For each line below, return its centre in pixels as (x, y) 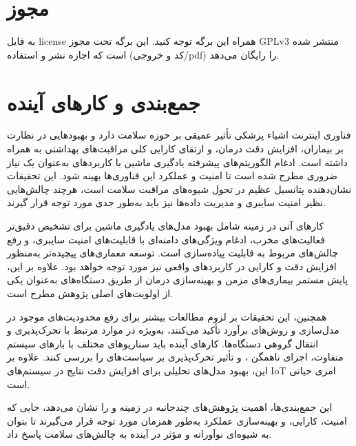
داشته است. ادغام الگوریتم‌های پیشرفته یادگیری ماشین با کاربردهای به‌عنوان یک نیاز (177, 162)
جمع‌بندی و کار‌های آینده (104, 102)
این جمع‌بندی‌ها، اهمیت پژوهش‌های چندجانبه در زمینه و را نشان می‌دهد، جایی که (170, 407)
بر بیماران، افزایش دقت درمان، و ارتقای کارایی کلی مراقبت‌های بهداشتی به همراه (175, 149)
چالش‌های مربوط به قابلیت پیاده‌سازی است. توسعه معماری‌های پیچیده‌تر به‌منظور (173, 253)
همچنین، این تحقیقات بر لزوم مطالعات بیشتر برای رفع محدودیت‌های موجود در (167, 316)
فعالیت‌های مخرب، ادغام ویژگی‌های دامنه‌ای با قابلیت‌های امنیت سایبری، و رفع (166, 239)
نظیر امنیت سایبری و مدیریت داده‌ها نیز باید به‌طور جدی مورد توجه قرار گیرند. (167, 202)
